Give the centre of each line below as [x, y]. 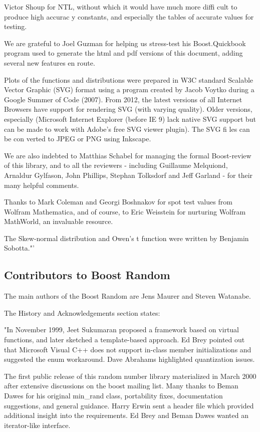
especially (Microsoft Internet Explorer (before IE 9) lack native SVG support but [130, 119]
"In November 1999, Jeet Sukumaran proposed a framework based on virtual [121, 330]
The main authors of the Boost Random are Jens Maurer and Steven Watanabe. [127, 296]
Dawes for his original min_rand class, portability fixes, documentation [113, 396]
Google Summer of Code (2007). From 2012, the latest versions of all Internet [123, 99]
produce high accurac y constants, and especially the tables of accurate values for [129, 16]
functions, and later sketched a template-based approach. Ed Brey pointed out [124, 340]
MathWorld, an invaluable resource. [59, 221]
